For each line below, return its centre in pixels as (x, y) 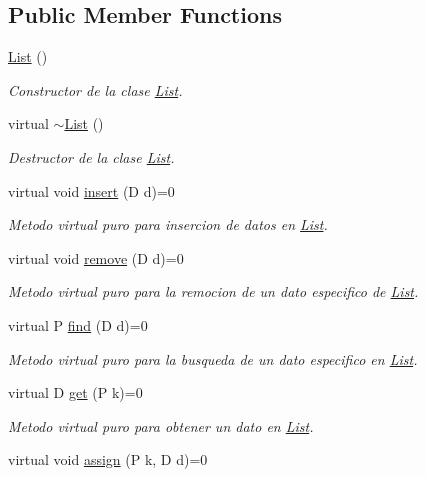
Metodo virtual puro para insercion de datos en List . (168, 224)
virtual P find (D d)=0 (78, 324)
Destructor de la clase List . (91, 156)
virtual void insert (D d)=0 (91, 190)
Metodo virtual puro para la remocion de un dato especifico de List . (213, 291)
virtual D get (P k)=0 (75, 392)
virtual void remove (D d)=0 (96, 257)
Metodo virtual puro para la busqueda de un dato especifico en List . (213, 358)
